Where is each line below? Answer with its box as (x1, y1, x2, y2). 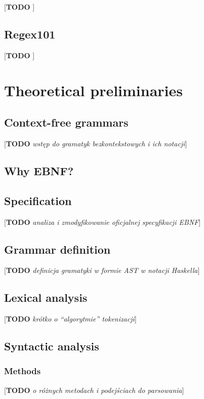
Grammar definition (4, 241, 111, 257)
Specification (4, 192, 72, 208)
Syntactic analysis (4, 338, 99, 354)
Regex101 (4, 26, 56, 42)
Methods (4, 365, 41, 377)
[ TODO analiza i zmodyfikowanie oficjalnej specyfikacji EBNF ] (4, 216, 201, 227)
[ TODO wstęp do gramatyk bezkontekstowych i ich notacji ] (4, 138, 187, 148)
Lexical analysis (4, 290, 88, 305)
